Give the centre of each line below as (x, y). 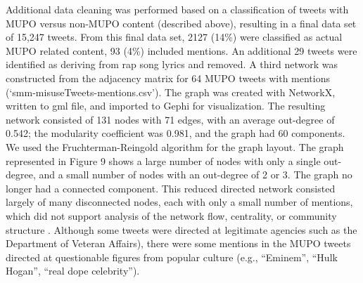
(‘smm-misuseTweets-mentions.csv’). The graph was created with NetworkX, (171, 92)
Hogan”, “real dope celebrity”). (73, 271)
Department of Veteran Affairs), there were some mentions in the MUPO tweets (178, 243)
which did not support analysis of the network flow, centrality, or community (171, 215)
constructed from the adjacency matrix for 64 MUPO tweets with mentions (168, 78)
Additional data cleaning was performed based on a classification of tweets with (177, 9)
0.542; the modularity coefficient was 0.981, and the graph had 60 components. (176, 133)
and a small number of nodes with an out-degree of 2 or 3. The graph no (196, 175)
